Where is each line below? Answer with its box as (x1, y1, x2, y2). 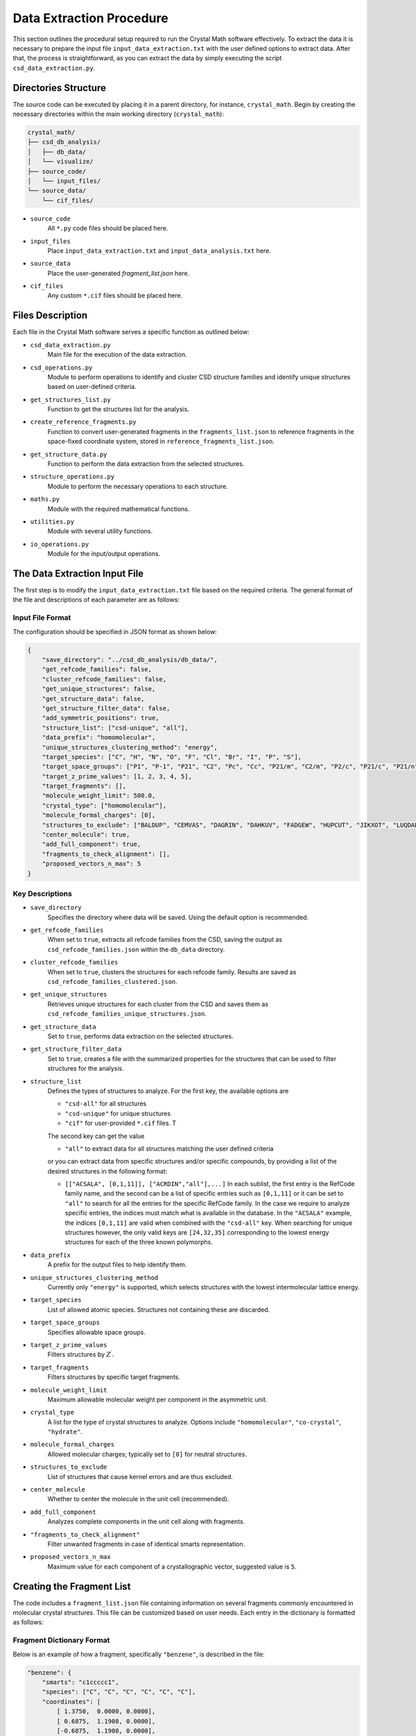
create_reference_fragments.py (30, 418, 137, 426)
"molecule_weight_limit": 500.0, (42, 792, 156, 800)
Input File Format (12, 613, 71, 623)
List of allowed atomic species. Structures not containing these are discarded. (47, 1305, 270, 1314)
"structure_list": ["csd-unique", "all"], (42, 724, 189, 732)
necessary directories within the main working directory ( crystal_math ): (12, 110, 225, 118)
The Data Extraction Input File (12, 567, 144, 579)
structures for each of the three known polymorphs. (64, 1238, 213, 1246)
